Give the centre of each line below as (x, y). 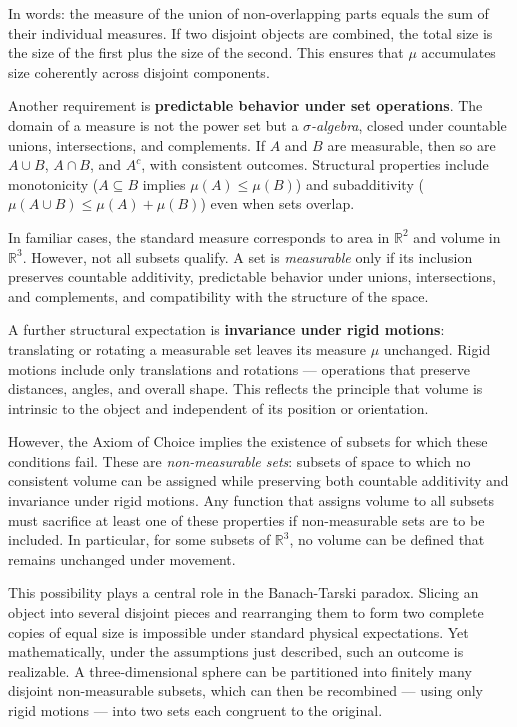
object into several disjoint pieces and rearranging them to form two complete (246, 612)
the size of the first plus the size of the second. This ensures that (206, 52)
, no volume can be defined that (387, 539)
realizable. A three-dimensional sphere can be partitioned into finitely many (240, 670)
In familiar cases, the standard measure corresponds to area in (199, 236)
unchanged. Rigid (437, 348)
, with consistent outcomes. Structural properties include (315, 164)
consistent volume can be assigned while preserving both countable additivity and (258, 480)
